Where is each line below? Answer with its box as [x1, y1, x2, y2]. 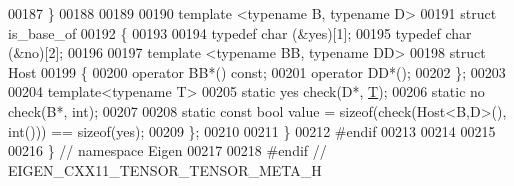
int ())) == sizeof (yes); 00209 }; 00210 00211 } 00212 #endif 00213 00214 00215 [8, 120, 496, 141]
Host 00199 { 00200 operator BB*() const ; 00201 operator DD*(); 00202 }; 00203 [8, 61, 506, 82]
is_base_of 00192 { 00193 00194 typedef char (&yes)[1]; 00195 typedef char [8, 22, 472, 43]
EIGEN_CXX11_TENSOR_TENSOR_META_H [8, 159, 322, 180]
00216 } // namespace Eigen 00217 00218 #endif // [8, 140, 327, 161]
